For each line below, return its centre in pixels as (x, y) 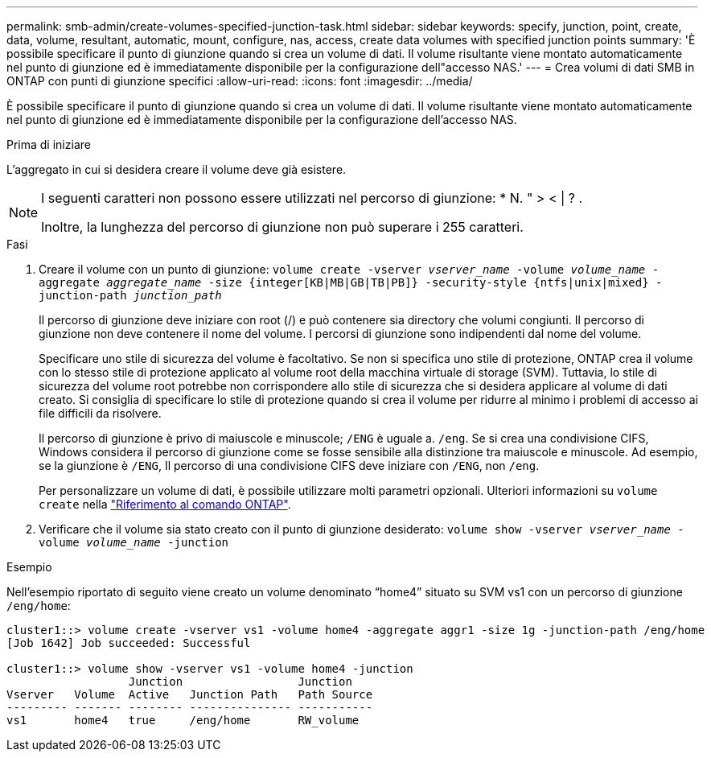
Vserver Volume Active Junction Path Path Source (190, 694)
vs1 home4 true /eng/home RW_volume (183, 720)
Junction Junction (240, 682)
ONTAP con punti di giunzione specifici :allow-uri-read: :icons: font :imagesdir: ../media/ (240, 81)
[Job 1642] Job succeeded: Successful (129, 643)
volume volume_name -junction (134, 542)
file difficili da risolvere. (100, 413)
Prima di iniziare (49, 144)
